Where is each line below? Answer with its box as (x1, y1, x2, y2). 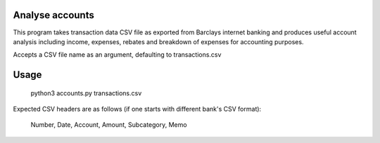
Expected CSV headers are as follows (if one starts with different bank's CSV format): (13, 105, 262, 114)
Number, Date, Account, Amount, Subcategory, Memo (30, 121, 187, 129)
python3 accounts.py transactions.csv (30, 88, 142, 97)
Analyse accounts (13, 9, 94, 21)
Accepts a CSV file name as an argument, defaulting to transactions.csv (13, 50, 222, 59)
